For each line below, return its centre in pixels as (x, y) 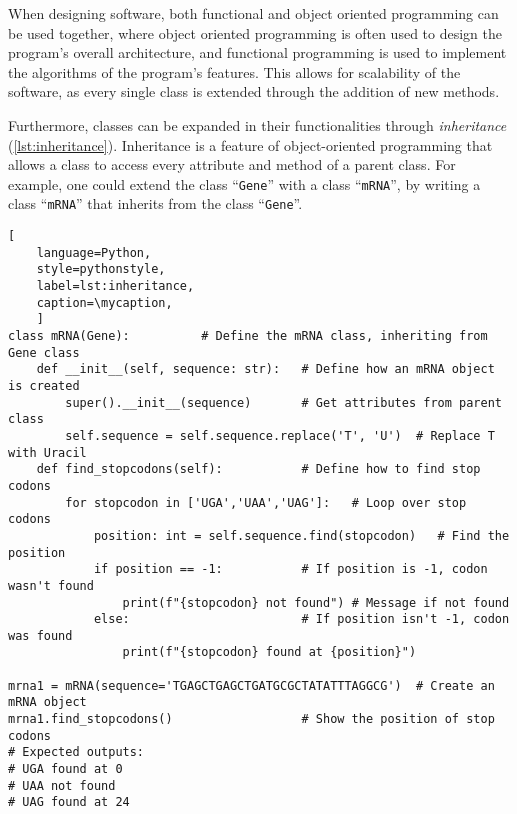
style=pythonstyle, (101, 269)
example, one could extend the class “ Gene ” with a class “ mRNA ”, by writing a (244, 183)
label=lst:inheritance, (115, 286)
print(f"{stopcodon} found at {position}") (269, 652)
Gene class (44, 352)
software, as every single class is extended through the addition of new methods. (254, 91)
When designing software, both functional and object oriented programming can (253, 13)
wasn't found (51, 585)
